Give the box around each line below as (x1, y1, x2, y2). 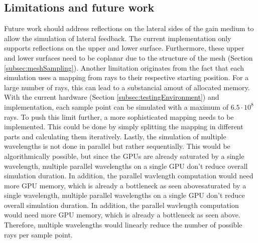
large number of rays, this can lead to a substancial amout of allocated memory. (4, 82, 250, 92)
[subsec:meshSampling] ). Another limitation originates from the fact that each (4, 62, 244, 73)
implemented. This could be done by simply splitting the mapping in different (4, 121, 243, 132)
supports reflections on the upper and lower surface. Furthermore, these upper (4, 43, 244, 53)
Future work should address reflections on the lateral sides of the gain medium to (4, 23, 254, 34)
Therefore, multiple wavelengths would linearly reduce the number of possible (4, 219, 242, 230)
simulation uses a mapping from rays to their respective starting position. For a (4, 72, 249, 83)
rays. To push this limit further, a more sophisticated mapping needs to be (4, 111, 234, 122)
